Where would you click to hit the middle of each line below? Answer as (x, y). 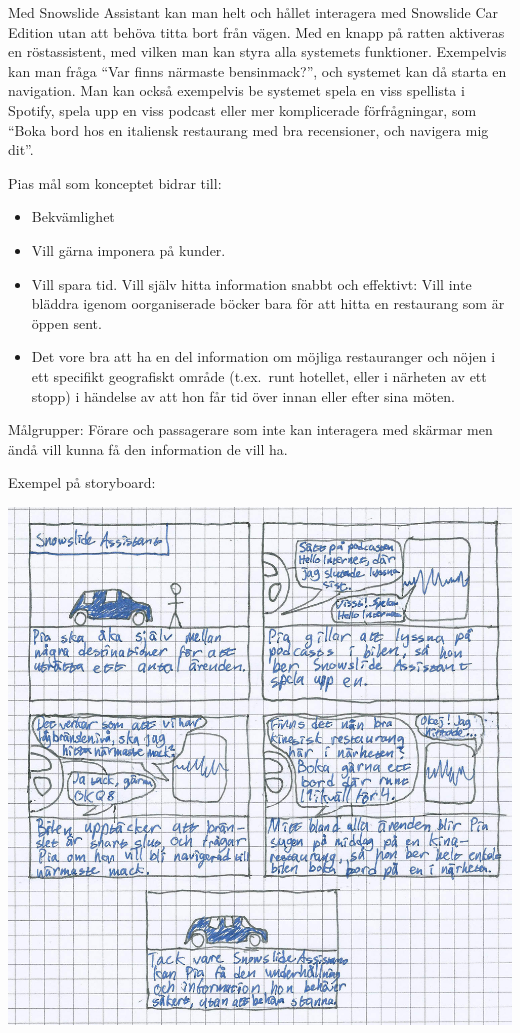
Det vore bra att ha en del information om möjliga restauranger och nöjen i (263, 356)
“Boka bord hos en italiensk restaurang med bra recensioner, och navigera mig (248, 129)
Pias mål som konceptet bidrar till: (115, 182)
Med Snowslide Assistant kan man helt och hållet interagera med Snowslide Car (253, 12)
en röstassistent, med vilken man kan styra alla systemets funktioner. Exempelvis (257, 51)
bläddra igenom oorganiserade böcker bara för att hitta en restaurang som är (268, 303)
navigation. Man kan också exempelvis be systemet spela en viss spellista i (236, 90)
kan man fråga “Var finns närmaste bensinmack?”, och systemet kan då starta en (257, 70)
